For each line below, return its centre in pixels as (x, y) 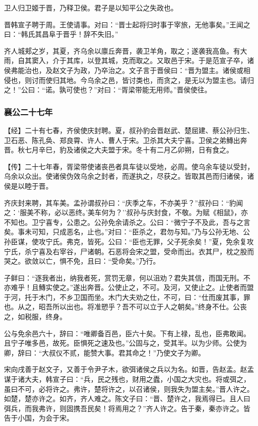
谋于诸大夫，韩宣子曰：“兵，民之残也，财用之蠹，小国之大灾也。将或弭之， (127, 379)
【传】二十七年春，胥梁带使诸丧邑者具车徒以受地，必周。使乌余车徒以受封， (129, 166)
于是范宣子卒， (223, 60)
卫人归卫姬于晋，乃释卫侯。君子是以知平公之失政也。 (91, 7)
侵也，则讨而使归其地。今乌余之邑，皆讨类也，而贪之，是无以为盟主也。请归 (129, 80)
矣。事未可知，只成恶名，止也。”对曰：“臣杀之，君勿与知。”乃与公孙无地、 (124, 232)
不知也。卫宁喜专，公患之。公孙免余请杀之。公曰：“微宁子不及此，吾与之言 (127, 222)
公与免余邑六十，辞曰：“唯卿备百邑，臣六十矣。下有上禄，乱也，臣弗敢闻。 (127, 333)
